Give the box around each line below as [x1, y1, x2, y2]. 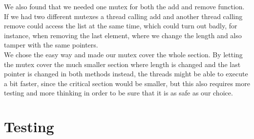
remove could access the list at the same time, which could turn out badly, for [4, 21, 237, 31]
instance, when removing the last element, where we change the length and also [4, 30, 242, 40]
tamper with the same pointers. [4, 40, 98, 50]
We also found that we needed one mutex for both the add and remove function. [4, 1, 245, 11]
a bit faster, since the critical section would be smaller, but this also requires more [4, 78, 250, 88]
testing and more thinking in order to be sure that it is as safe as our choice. [4, 88, 233, 98]
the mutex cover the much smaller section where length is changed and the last [4, 59, 241, 69]
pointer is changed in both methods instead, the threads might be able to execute [4, 69, 248, 79]
